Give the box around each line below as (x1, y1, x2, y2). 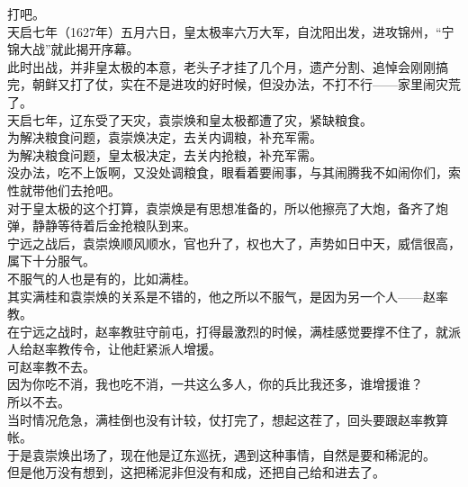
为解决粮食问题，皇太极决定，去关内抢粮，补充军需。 (7, 145, 322, 164)
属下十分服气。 (7, 251, 95, 270)
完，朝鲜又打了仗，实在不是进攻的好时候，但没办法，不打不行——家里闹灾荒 (7, 75, 461, 94)
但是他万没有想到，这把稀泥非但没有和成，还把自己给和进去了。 (7, 463, 385, 482)
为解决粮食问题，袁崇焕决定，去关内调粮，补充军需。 (7, 128, 322, 147)
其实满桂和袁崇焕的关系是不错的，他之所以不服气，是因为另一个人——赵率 (7, 286, 448, 305)
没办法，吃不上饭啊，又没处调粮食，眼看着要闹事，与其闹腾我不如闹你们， (7, 163, 448, 182)
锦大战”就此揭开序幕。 (7, 40, 139, 59)
